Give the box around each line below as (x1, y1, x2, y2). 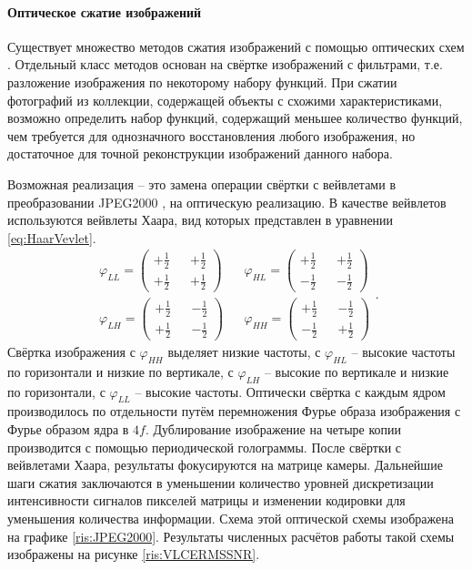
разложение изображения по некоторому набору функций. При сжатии (7, 72, 397, 91)
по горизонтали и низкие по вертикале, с (7, 361, 234, 381)
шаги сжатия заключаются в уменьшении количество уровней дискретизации (7, 473, 434, 492)
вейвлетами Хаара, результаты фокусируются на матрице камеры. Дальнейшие (7, 455, 443, 474)
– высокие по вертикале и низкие (264, 361, 449, 381)
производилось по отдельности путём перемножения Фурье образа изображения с (7, 402, 461, 421)
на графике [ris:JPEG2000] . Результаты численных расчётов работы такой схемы (7, 526, 455, 545)
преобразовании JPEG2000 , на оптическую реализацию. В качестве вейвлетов (7, 192, 447, 211)
